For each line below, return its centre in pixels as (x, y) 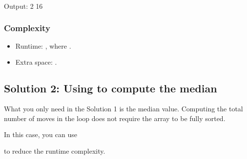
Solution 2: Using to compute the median (111, 88)
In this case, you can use (41, 134)
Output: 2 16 (23, 6)
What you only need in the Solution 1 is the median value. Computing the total (123, 109)
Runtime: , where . (43, 45)
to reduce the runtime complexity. (55, 150)
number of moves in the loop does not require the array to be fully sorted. (115, 118)
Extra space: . (36, 62)
